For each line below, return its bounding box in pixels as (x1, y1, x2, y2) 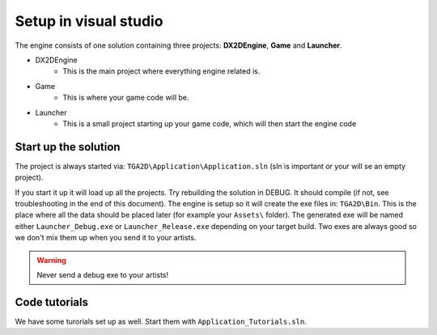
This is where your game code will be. (62, 93, 189, 103)
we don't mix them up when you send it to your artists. (15, 233, 197, 243)
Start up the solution (15, 140, 121, 154)
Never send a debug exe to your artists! (36, 269, 169, 279)
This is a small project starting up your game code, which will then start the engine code (62, 118, 357, 129)
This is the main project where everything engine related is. (62, 66, 261, 76)
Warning (36, 255, 66, 265)
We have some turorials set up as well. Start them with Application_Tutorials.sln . (15, 316, 307, 326)
